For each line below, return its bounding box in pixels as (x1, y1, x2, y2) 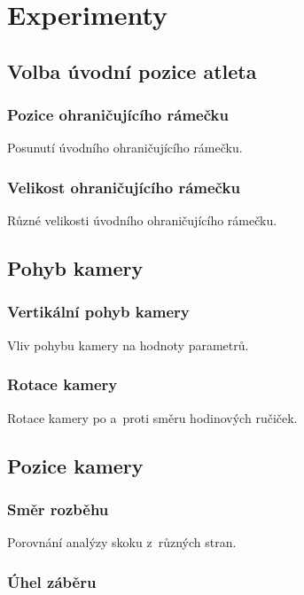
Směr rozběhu (7, 497, 109, 520)
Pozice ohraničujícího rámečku (7, 104, 229, 126)
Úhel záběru (7, 570, 97, 592)
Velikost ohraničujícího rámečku (7, 176, 240, 198)
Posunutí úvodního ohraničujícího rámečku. (7, 138, 243, 157)
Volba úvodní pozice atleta (7, 57, 257, 84)
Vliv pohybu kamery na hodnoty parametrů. (7, 335, 249, 354)
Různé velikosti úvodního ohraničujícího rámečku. (7, 211, 277, 230)
